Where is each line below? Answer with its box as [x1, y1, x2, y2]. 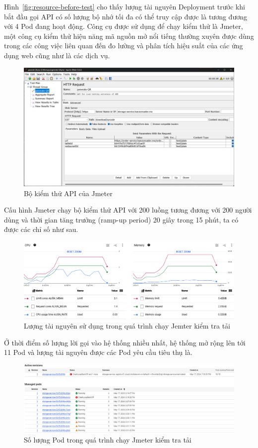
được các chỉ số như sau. [4, 224, 78, 234]
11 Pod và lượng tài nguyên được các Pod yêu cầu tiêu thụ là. [4, 347, 193, 357]
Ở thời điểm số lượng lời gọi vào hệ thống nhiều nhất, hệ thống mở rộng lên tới [4, 337, 246, 347]
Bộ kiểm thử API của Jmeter [24, 188, 113, 198]
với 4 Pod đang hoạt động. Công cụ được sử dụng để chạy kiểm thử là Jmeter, [4, 21, 243, 31]
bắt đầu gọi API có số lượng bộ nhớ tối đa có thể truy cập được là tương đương [4, 11, 247, 21]
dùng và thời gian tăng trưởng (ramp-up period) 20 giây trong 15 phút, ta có [4, 214, 239, 224]
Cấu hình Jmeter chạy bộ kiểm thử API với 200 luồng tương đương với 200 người [4, 205, 252, 215]
